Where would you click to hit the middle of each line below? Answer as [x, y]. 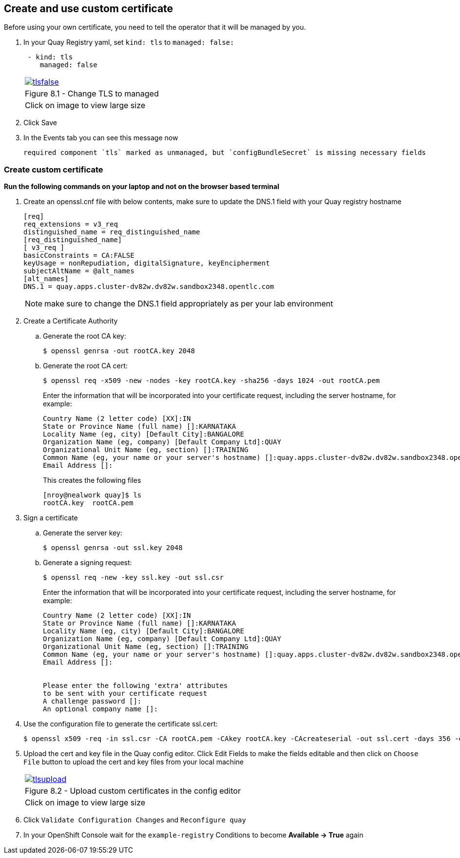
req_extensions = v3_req [71, 224]
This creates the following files [92, 480]
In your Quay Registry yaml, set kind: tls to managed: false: [129, 42]
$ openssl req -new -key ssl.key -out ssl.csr [133, 578]
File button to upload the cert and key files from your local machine [134, 762]
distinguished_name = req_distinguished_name [112, 232]
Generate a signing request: [87, 563]
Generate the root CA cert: [85, 366]
